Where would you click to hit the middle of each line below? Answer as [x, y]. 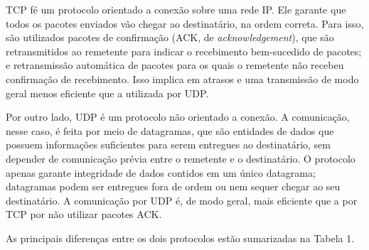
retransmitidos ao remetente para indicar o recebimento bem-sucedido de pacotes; [184, 51]
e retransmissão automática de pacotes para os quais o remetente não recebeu [175, 65]
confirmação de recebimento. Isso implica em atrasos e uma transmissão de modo [182, 78]
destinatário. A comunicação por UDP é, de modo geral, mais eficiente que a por [182, 200]
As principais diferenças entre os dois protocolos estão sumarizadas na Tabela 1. [180, 238]
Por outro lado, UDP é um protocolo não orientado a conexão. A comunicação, [178, 117]
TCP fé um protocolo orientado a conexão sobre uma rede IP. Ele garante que [176, 9]
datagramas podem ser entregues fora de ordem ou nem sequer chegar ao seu [173, 186]
